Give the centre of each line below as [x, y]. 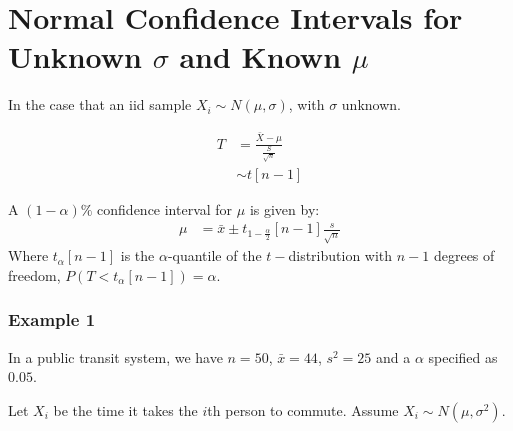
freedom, [34, 274]
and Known [260, 56]
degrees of [464, 255]
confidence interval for [165, 208]
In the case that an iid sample [100, 104]
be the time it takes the [125, 409]
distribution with [340, 255]
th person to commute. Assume [303, 409]
